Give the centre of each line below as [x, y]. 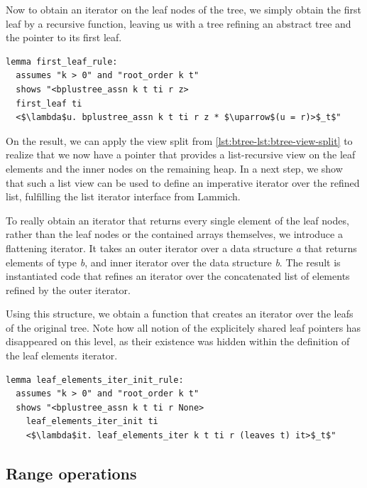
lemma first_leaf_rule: [62, 61]
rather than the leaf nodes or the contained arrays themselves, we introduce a [174, 234]
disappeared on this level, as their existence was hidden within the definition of [178, 341]
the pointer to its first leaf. [64, 37]
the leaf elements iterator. [62, 356]
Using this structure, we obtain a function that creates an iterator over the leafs [180, 314]
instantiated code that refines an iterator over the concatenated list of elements [178, 276]
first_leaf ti [49, 103]
